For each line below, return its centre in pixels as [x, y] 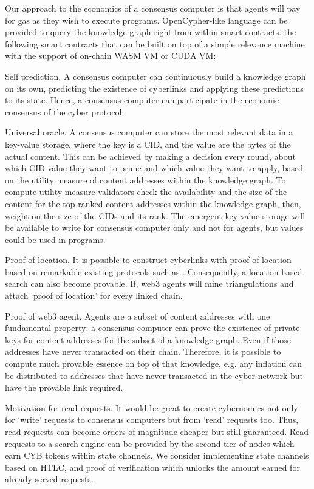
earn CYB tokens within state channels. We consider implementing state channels [157, 455]
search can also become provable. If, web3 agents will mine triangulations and [149, 283]
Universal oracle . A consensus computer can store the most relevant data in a [149, 132]
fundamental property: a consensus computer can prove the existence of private [152, 328]
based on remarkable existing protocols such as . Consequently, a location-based [154, 271]
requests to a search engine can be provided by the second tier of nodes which [150, 443]
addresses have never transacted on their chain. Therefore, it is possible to [143, 351]
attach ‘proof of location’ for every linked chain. [94, 296]
